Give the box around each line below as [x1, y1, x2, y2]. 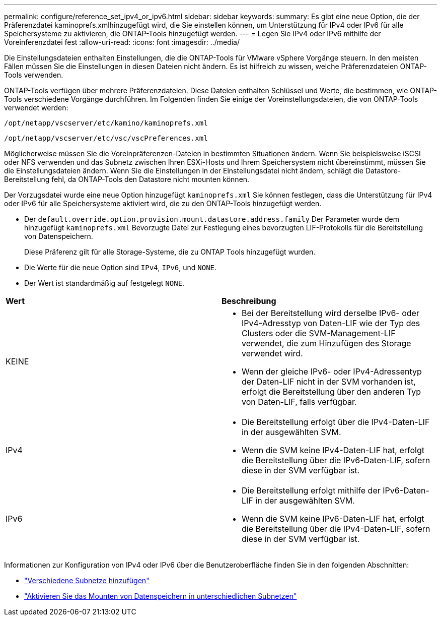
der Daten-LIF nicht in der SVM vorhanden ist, [242, 377, 416, 387]
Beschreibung [222, 296, 276, 306]
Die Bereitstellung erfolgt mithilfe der [242, 485, 381, 495]
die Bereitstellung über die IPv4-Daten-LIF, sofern [242, 524, 430, 534]
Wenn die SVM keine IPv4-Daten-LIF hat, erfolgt [242, 445, 424, 455]
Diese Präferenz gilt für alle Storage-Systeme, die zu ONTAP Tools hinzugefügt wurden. [24, 247, 316, 256]
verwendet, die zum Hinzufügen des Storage [242, 338, 411, 348]
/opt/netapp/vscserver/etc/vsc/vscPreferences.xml [4, 134, 208, 142]
